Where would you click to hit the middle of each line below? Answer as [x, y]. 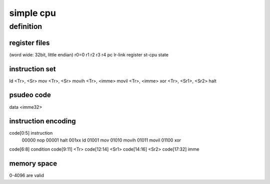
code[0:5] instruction [31, 133]
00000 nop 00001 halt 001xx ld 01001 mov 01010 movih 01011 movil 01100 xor [101, 140]
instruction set [32, 69]
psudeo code [30, 95]
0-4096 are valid [27, 176]
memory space [33, 164]
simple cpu [32, 13]
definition [26, 26]
